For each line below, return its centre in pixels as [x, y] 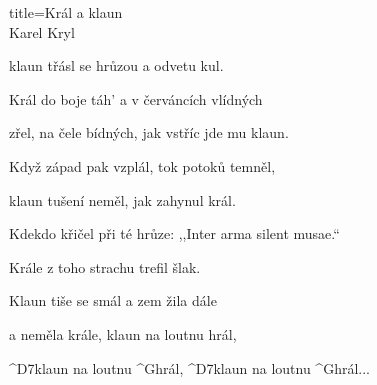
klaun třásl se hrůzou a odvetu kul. [116, 65]
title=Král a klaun [66, 12]
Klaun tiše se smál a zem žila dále [113, 300]
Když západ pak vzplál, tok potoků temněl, [142, 165]
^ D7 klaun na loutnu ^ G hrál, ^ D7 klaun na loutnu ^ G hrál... [189, 367]
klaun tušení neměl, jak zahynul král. [122, 199]
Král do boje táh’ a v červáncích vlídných [136, 98]
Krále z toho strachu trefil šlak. [105, 266]
